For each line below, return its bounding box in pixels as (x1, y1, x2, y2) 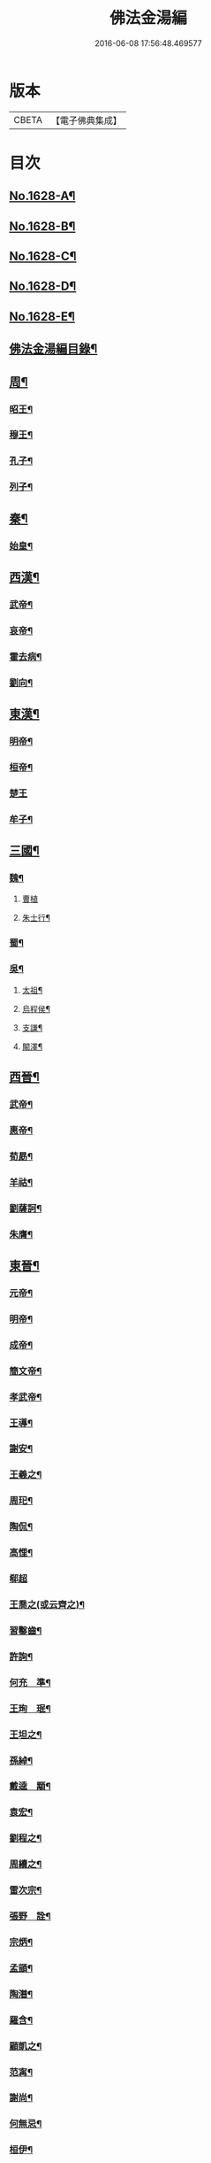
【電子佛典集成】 (50, 114, 122, 127)
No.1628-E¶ (9, 309, 75, 324)
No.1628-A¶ (9, 189, 76, 204)
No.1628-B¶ (9, 219, 76, 234)
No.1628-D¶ (9, 279, 77, 294)
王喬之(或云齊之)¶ (9, 1598, 86, 1611)
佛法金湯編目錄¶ (9, 342, 98, 357)
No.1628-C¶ (9, 249, 77, 264)
